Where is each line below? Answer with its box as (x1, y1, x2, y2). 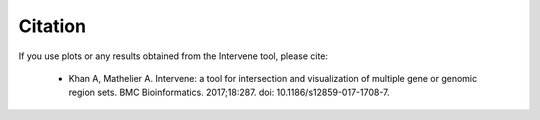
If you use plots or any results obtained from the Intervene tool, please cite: (18, 50, 329, 62)
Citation (18, 15, 87, 37)
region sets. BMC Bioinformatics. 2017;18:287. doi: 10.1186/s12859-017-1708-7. (68, 86, 390, 99)
